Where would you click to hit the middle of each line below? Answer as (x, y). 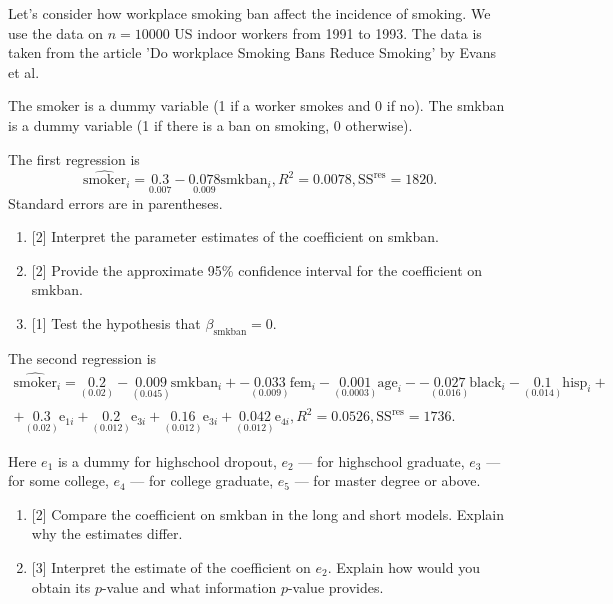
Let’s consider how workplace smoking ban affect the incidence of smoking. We (249, 13)
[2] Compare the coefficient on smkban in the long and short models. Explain (268, 513)
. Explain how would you (403, 566)
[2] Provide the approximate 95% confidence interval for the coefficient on (257, 269)
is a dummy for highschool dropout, (167, 460)
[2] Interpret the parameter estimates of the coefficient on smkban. (235, 236)
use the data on (55, 32)
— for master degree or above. (387, 480)
